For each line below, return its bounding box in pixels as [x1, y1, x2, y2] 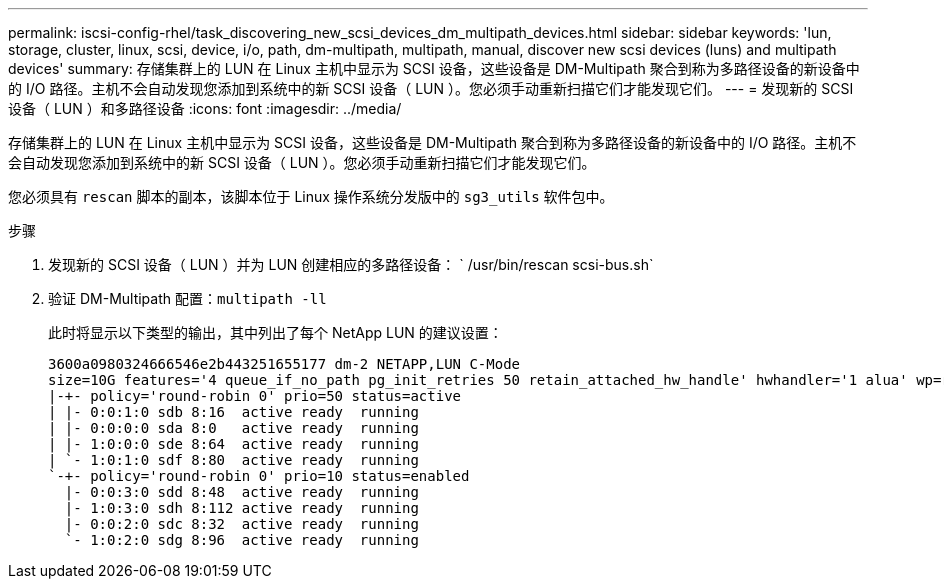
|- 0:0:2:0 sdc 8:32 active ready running [64, 516, 419, 532]
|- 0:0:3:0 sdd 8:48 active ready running [64, 484, 419, 500]
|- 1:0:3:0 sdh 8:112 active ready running [64, 500, 419, 516]
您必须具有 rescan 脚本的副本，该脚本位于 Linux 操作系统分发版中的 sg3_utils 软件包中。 [8, 188, 614, 205]
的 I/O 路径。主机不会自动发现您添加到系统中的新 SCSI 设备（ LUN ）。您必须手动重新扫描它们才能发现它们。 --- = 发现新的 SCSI [8, 80, 854, 97]
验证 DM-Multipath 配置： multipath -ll [48, 290, 327, 307]
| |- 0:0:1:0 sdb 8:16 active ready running [48, 404, 419, 420]
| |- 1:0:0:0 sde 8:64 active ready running [48, 436, 419, 452]
